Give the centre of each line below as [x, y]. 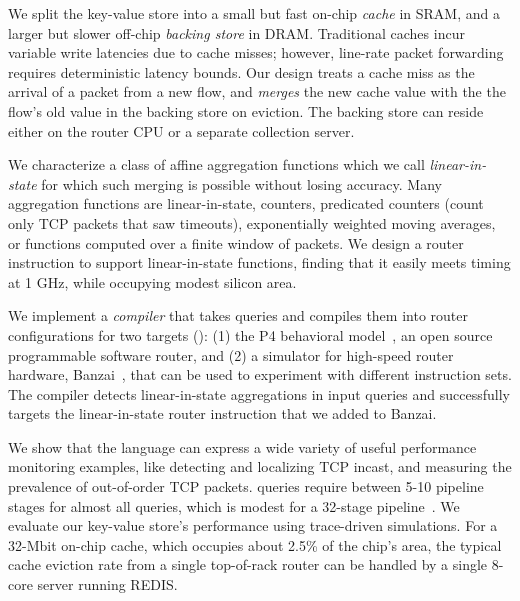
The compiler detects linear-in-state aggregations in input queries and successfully [259, 393]
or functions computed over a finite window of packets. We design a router [236, 242]
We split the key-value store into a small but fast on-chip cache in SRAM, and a [254, 13]
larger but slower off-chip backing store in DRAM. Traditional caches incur [236, 32]
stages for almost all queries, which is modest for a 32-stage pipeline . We [234, 505]
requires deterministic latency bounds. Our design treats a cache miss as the [241, 71]
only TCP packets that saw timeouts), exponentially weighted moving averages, [252, 222]
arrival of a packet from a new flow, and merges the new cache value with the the [257, 91]
